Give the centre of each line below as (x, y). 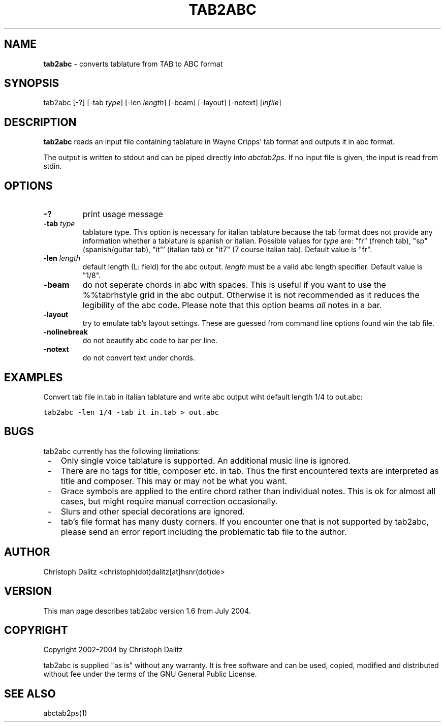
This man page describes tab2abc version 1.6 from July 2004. (147, 611)
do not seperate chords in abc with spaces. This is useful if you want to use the (234, 285)
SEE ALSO (30, 693)
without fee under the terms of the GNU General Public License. (150, 674)
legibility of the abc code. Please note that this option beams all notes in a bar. (232, 305)
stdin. (53, 166)
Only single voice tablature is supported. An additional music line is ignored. (206, 460)
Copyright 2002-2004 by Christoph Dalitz (113, 650)
